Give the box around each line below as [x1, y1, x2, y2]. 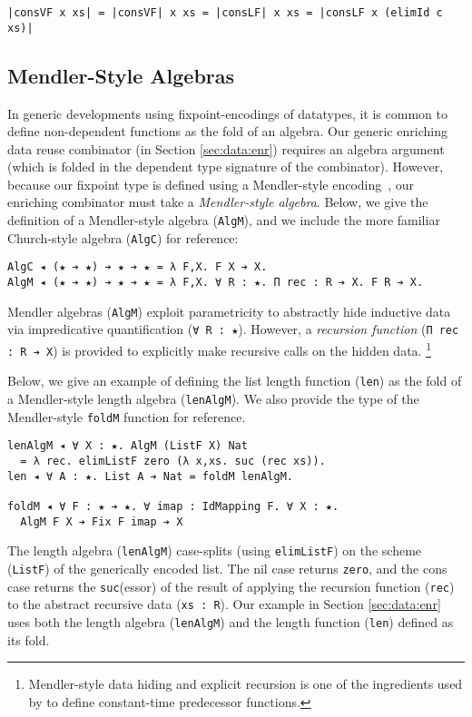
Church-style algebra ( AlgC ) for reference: [7, 228, 239, 247]
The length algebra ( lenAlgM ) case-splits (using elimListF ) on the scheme [7, 541, 422, 560]
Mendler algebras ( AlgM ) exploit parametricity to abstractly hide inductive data [7, 301, 451, 320]
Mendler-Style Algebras [7, 61, 235, 89]
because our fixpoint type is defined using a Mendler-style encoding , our [7, 174, 415, 193]
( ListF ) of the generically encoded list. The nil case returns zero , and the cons [7, 558, 447, 577]
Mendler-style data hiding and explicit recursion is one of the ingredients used [28, 674, 463, 693]
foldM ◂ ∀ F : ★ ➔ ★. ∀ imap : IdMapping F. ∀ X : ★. [7, 499, 339, 513]
